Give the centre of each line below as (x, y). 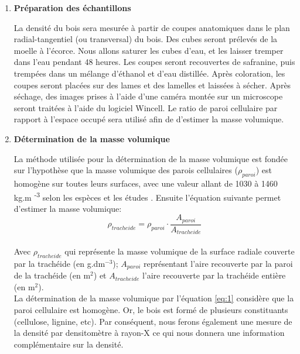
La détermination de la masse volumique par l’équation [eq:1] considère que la (154, 298)
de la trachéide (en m (52, 275)
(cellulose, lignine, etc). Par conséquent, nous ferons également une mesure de (153, 321)
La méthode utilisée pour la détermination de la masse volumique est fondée (151, 158)
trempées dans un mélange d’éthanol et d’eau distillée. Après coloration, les (149, 73)
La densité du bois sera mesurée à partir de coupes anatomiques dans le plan (152, 27)
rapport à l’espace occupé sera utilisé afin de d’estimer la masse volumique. (149, 119)
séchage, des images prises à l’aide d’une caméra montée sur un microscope (148, 96)
